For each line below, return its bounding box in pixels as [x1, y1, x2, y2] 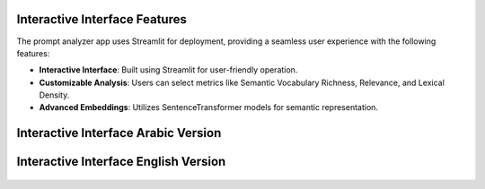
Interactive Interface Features [16, 12, 188, 27]
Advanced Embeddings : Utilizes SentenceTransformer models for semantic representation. [39, 102, 379, 113]
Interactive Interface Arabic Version [16, 125, 222, 141]
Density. [39, 90, 70, 100]
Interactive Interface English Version [16, 154, 226, 169]
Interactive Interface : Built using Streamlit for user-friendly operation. [39, 64, 298, 75]
